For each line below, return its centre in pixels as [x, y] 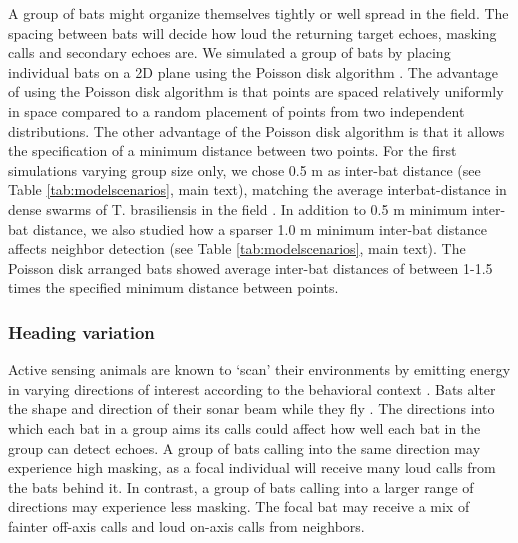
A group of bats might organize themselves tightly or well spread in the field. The [258, 13]
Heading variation [81, 331]
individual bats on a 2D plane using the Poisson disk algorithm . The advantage [253, 71]
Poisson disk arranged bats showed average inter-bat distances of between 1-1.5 [250, 267]
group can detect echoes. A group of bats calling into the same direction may [244, 447]
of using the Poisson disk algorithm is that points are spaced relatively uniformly [256, 91]
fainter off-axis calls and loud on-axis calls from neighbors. [186, 525]
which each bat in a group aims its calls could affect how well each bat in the [244, 427]
